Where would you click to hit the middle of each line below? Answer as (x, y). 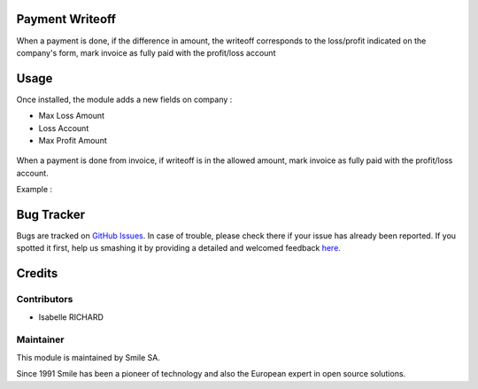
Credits (37, 273)
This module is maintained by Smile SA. (89, 357)
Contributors (45, 300)
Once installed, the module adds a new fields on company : (124, 99)
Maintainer (40, 339)
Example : (35, 190)
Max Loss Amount (72, 116)
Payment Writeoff (66, 19)
